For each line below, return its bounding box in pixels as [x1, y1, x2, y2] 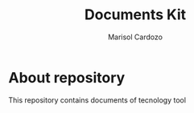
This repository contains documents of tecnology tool [8, 95, 187, 105]
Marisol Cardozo [107, 32, 163, 42]
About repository [8, 68, 126, 87]
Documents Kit [84, 6, 187, 24]
